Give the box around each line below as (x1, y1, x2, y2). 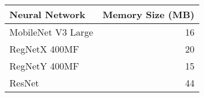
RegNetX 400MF (9, 42, 79, 56)
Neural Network (9, 8, 86, 21)
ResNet (9, 76, 39, 89)
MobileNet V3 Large (9, 25, 93, 39)
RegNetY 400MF (9, 59, 79, 72)
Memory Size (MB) (102, 8, 195, 21)
